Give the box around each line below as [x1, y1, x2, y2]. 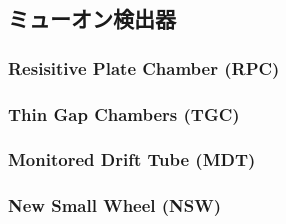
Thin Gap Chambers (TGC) [8, 101, 240, 126]
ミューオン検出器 [8, 3, 176, 34]
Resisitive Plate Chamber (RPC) [8, 55, 280, 80]
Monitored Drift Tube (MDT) [8, 147, 256, 172]
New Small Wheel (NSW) [8, 193, 222, 218]
